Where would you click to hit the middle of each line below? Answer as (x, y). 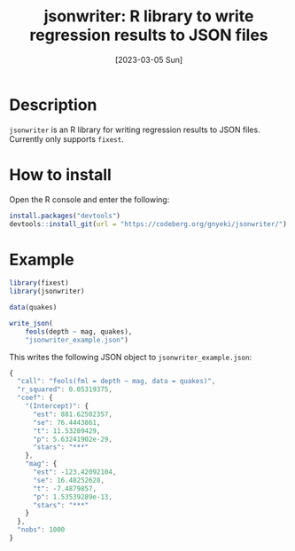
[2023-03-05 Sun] (149, 59)
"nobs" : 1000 (41, 530)
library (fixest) (39, 283)
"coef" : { (35, 398)
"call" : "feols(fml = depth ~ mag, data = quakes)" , (116, 382)
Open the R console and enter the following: (89, 199)
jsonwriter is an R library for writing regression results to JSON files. (135, 130)
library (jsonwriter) (47, 291)
